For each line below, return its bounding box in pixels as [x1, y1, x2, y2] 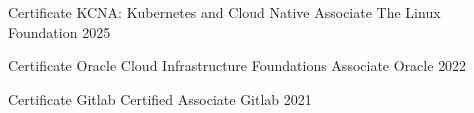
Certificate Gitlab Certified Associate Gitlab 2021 [8, 88, 312, 109]
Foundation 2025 [8, 21, 111, 42]
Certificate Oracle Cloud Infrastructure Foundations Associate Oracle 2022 [8, 55, 467, 76]
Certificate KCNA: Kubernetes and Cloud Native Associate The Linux [8, 2, 441, 22]
